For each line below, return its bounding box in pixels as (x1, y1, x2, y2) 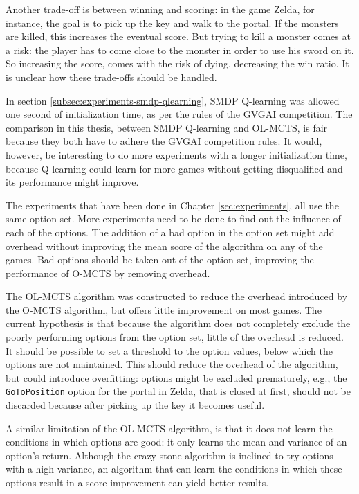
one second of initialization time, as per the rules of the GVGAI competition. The (6, 107, 353, 121)
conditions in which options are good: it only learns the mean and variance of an (6, 434, 347, 449)
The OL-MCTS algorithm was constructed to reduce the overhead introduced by (6, 289, 348, 303)
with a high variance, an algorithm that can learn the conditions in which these (6, 461, 342, 476)
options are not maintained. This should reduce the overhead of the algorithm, (6, 357, 338, 371)
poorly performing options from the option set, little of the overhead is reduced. (6, 330, 344, 344)
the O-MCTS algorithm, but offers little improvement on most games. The (6, 302, 322, 317)
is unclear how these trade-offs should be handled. (6, 69, 217, 84)
